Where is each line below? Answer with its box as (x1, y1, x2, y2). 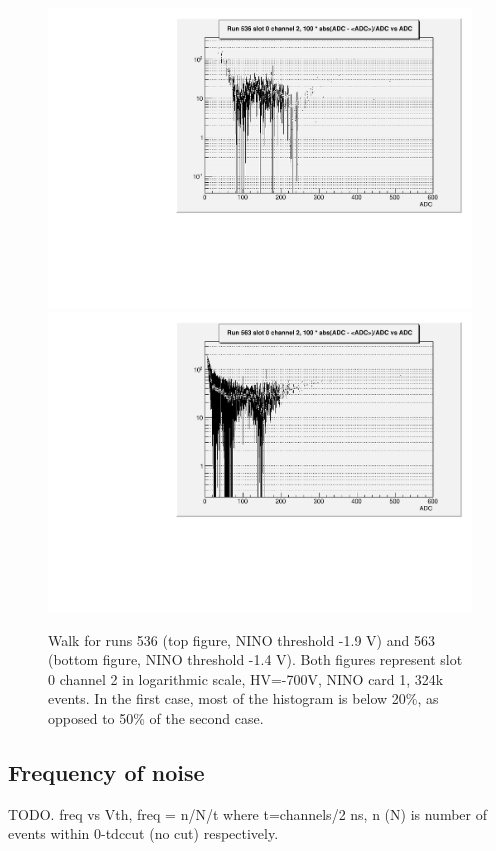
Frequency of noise (8, 756, 205, 787)
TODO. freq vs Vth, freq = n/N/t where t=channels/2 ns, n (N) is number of (8, 803, 487, 824)
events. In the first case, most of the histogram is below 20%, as (48, 688, 439, 709)
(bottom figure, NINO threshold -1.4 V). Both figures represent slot (48, 649, 463, 670)
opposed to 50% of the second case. (48, 707, 264, 728)
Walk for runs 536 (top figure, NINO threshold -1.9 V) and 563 (48, 629, 435, 650)
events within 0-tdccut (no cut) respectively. (8, 823, 279, 844)
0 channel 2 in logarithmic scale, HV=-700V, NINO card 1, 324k (48, 668, 444, 689)
